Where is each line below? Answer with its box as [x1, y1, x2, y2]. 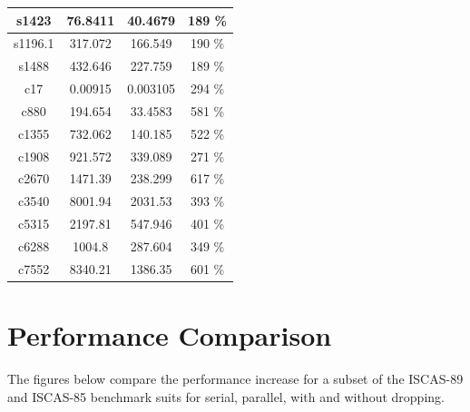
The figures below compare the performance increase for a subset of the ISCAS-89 [7, 369, 464, 387]
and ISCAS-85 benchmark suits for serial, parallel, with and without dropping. [7, 387, 445, 406]
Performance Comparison [7, 317, 332, 354]
